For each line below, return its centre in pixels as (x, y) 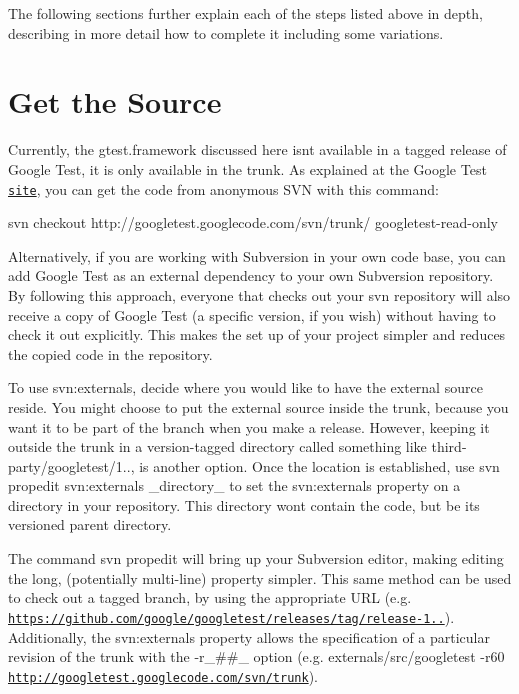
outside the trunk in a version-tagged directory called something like (217, 446)
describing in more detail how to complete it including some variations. (226, 32)
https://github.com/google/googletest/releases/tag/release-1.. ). (231, 616)
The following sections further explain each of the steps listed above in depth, (245, 13)
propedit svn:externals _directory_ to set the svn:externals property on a (234, 485)
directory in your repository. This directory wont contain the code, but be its (244, 504)
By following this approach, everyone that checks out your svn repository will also (259, 294)
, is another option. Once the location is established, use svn (315, 465)
